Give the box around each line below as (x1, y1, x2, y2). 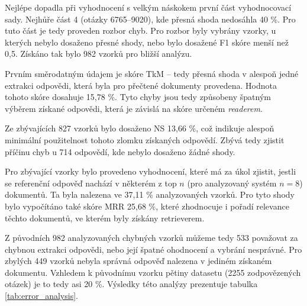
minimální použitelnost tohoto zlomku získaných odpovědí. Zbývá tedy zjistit (5, 133, 285, 146)
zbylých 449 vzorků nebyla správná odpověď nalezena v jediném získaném (5, 255, 272, 267)
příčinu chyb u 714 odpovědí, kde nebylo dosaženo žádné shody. (5, 145, 235, 157)
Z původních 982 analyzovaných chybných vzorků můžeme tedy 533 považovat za (5, 231, 298, 244)
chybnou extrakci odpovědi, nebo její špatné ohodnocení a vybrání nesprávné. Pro (5, 243, 302, 255)
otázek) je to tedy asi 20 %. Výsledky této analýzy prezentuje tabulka (5, 278, 258, 290)
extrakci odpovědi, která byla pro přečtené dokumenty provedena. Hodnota (5, 79, 277, 91)
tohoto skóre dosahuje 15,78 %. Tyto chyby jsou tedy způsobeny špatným (5, 91, 271, 103)
